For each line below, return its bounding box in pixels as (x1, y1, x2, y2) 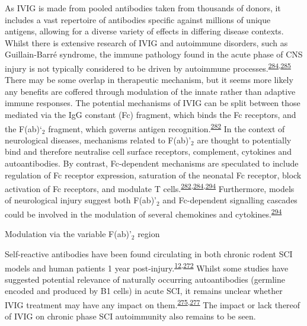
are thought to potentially (197, 133, 292, 146)
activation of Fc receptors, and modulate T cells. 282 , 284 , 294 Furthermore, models (5, 181, 295, 194)
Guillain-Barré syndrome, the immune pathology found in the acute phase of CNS (5, 48, 303, 60)
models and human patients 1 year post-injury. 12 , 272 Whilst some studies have (5, 260, 289, 274)
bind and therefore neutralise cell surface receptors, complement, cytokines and (5, 145, 292, 158)
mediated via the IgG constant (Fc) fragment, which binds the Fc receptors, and (5, 108, 296, 120)
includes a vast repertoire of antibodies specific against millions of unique (5, 13, 271, 25)
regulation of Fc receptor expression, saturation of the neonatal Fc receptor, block (5, 168, 302, 181)
